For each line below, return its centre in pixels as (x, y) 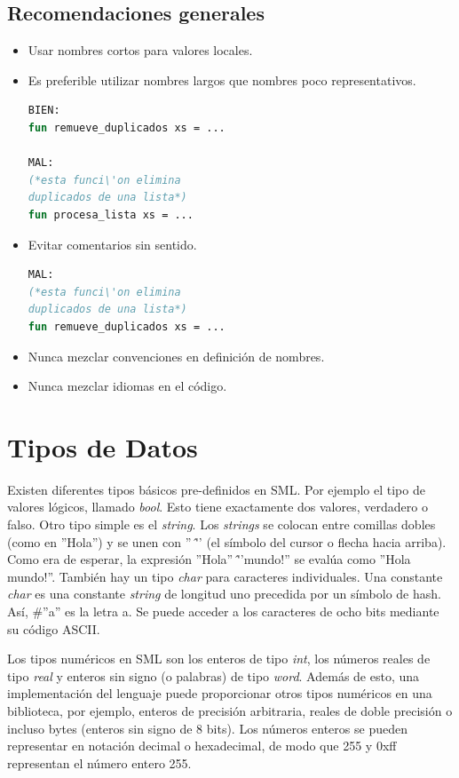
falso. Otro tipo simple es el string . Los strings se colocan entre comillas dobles (222, 524)
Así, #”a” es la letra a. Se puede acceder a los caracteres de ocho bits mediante (223, 611)
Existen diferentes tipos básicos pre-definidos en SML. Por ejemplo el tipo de (216, 489)
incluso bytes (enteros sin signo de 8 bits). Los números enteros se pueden (207, 728)
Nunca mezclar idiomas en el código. (127, 386)
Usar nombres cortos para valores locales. (140, 50)
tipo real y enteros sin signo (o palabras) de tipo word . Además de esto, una (214, 675)
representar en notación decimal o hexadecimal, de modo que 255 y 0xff (202, 746)
